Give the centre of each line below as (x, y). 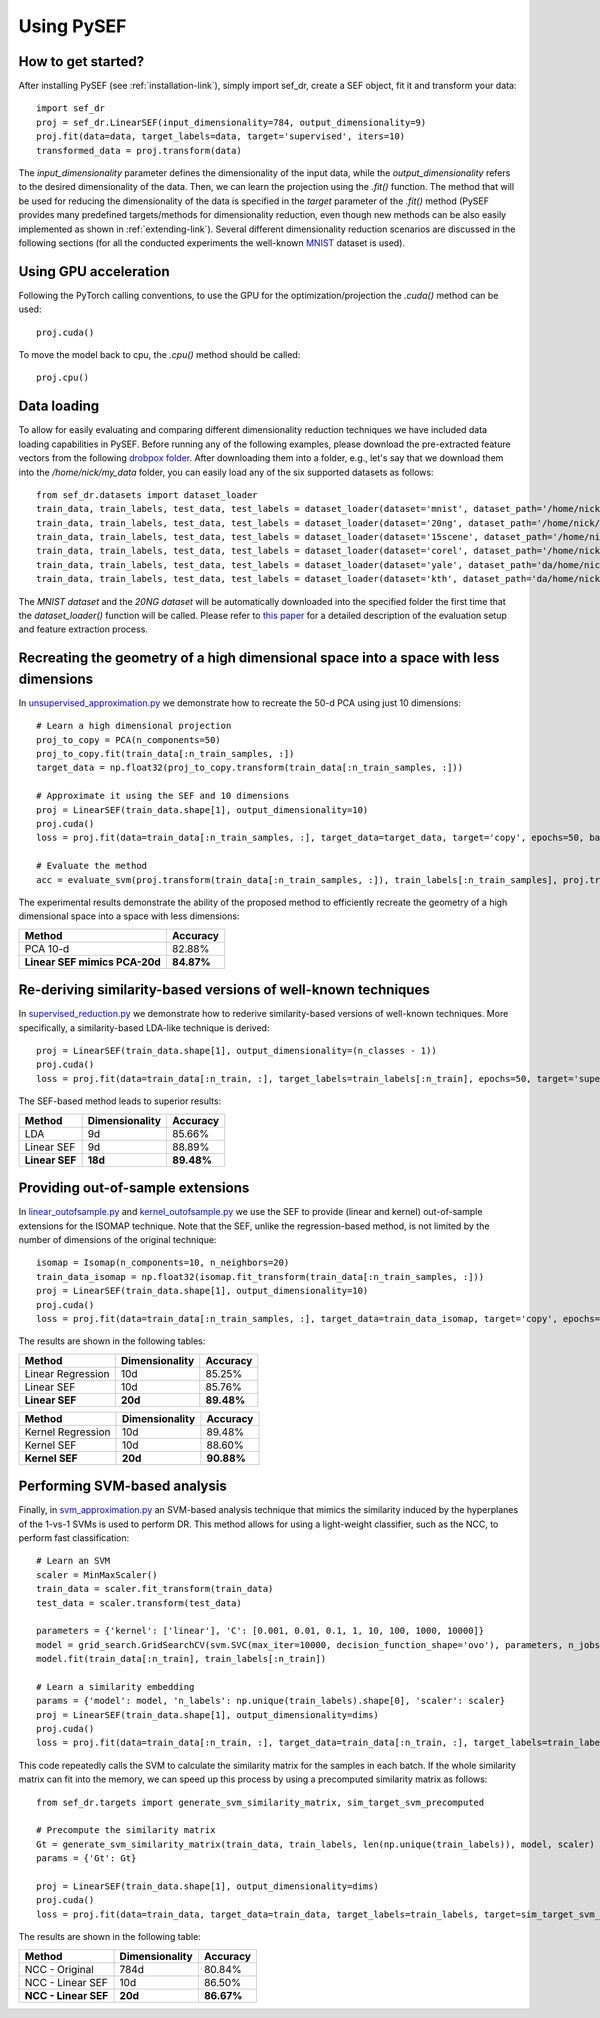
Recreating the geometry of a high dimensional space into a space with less (259, 658)
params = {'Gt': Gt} (86, 1858)
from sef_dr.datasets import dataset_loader (147, 494)
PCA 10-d (47, 948)
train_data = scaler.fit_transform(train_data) (155, 1589)
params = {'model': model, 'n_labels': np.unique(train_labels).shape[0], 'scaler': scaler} (271, 1701)
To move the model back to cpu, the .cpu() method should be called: (159, 355)
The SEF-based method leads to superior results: (120, 1101)
